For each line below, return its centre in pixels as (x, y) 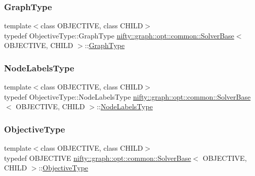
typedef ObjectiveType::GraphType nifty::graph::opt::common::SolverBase (119, 35)
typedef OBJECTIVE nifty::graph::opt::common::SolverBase (98, 158)
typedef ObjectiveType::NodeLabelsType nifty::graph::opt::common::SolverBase (127, 96)
